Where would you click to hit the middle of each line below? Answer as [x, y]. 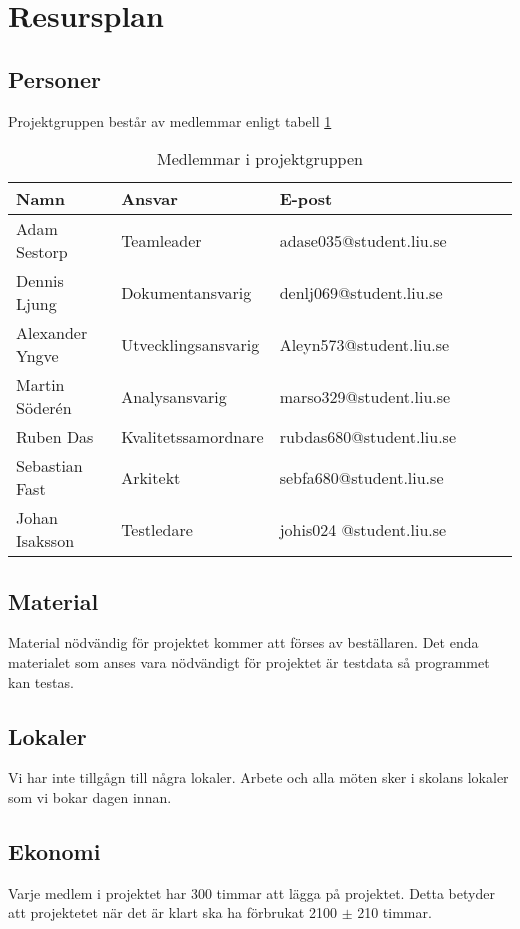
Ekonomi [54, 850]
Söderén [44, 408]
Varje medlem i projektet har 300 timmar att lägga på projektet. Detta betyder [251, 892]
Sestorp [42, 252]
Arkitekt [151, 477]
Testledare [157, 529]
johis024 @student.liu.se [363, 529]
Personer [54, 78]
